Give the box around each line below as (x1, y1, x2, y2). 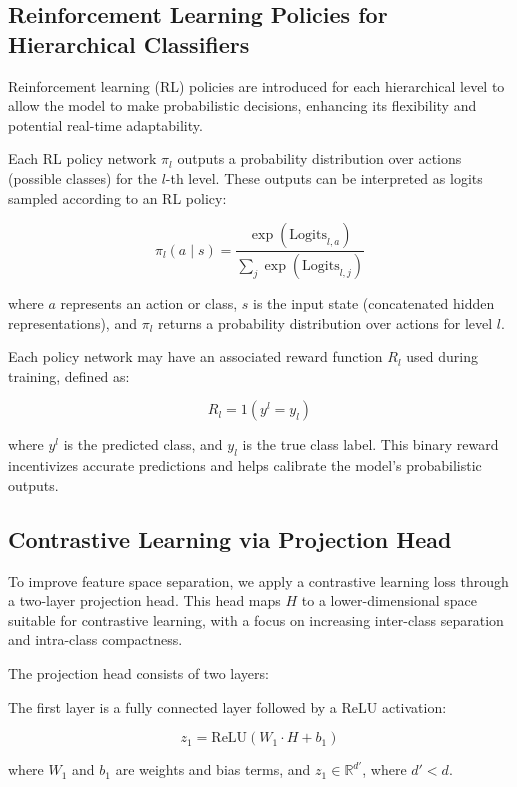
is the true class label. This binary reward (242, 434, 499, 455)
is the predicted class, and (63, 434, 223, 455)
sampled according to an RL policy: (8, 187, 227, 208)
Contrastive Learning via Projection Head (8, 523, 452, 554)
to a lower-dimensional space (301, 590, 477, 611)
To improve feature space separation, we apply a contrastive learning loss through (8, 570, 509, 591)
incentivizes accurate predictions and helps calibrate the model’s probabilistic (8, 455, 482, 476)
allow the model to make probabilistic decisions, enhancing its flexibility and (8, 95, 477, 116)
